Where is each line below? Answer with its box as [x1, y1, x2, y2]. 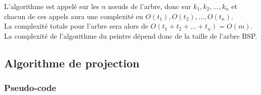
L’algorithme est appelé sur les [4, 1, 99, 11]
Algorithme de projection [4, 55, 140, 70]
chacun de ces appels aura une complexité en [4, 11, 143, 21]
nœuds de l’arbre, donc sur [108, 1, 191, 11]
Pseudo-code [4, 81, 56, 94]
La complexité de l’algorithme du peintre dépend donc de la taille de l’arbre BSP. [4, 30, 257, 41]
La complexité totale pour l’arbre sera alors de [4, 21, 148, 31]
